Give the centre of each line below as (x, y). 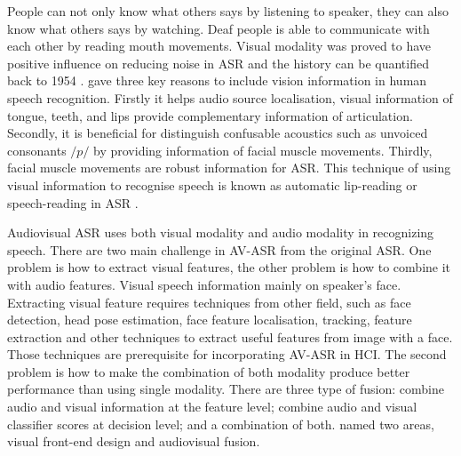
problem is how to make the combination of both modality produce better (209, 371)
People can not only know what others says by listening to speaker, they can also (228, 11)
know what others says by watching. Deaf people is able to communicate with (219, 28)
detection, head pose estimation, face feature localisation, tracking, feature (210, 320)
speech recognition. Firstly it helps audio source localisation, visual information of (230, 97)
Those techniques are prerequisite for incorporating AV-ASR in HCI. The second (227, 354)
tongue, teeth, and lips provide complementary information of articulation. (210, 115)
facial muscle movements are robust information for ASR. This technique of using (229, 168)
